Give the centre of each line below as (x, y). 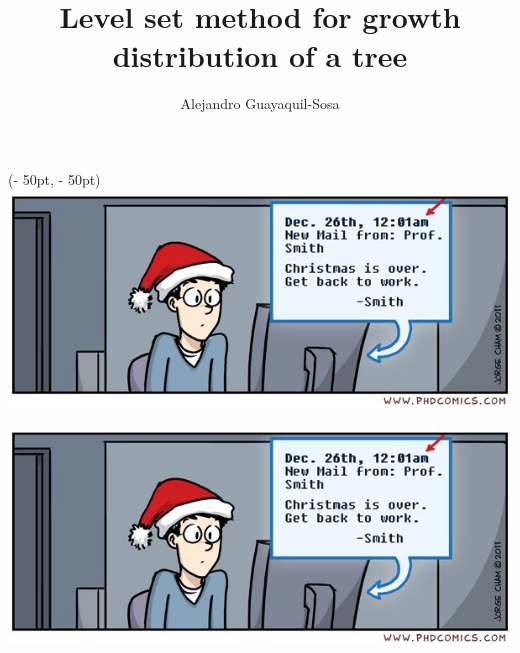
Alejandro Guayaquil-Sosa (260, 103)
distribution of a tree (260, 55)
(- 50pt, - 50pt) (54, 178)
